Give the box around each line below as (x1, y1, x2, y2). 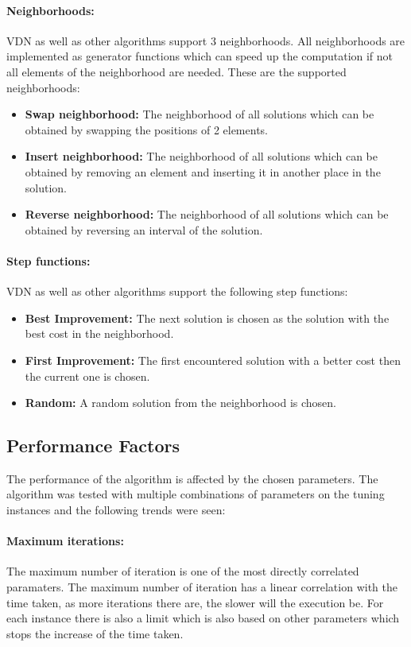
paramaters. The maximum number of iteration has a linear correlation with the (6, 579, 397, 595)
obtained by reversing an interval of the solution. (25, 221, 263, 238)
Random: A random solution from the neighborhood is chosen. (25, 394, 336, 411)
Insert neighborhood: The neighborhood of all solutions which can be (25, 148, 378, 165)
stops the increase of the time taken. (6, 625, 184, 641)
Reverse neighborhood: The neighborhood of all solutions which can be (25, 206, 389, 223)
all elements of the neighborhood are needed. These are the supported (6, 63, 347, 79)
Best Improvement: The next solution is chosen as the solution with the (25, 309, 390, 326)
